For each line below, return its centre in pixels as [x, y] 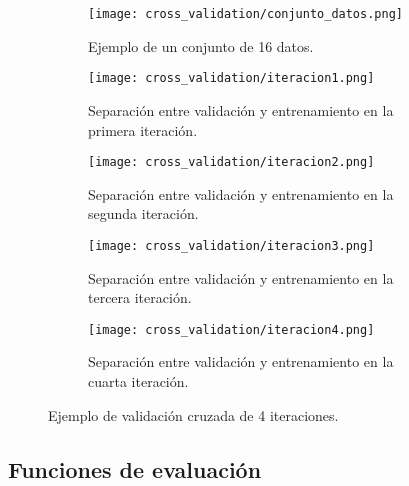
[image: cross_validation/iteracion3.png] [231, 245]
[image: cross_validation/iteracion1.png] [231, 78]
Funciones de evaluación [135, 468]
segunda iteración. [143, 213]
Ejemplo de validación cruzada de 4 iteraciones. [193, 414]
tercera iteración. [140, 297]
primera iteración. [143, 129]
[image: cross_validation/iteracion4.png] [231, 329]
